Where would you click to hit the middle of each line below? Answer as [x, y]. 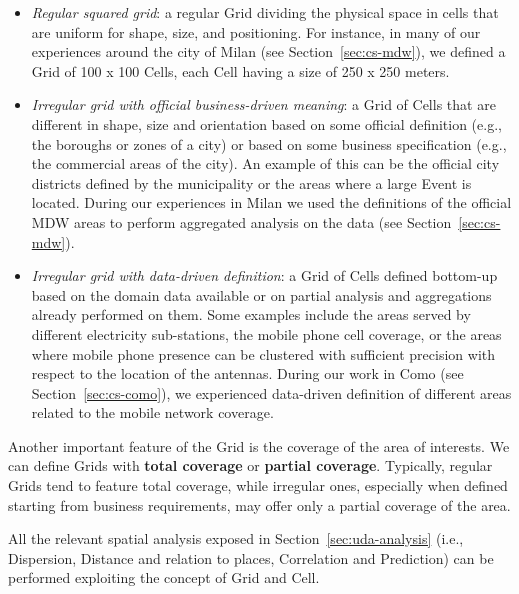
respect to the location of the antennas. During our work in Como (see [247, 373]
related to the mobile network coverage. [152, 412]
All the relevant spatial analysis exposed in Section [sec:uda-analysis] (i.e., [236, 538]
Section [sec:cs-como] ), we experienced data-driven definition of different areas [271, 392]
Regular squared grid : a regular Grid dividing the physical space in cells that [265, 12]
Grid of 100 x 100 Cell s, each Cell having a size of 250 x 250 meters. [240, 70]
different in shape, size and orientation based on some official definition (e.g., [266, 123]
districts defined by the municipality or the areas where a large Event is [251, 182]
